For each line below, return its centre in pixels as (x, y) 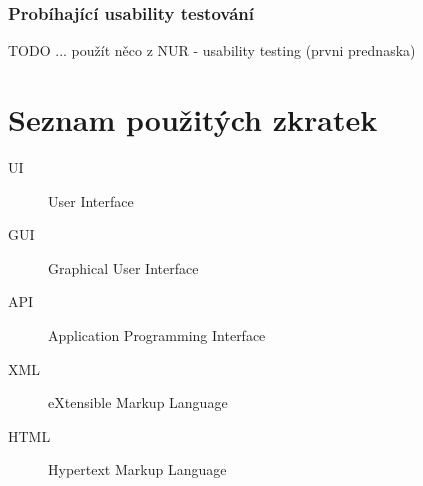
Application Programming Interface (157, 334)
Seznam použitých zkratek (193, 119)
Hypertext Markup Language (137, 469)
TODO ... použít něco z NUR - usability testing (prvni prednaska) (212, 50)
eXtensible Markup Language (138, 402)
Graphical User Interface (123, 267)
